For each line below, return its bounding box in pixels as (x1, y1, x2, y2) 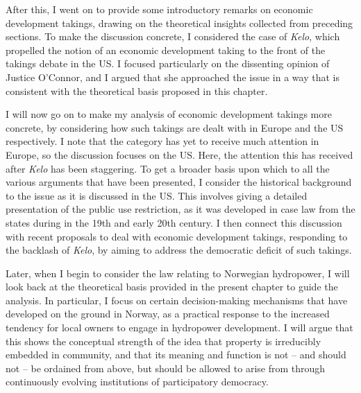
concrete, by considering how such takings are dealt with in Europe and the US (6, 120, 344, 134)
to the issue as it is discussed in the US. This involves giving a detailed (6, 188, 308, 202)
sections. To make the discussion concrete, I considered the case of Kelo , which (6, 29, 340, 44)
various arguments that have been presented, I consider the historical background (6, 175, 352, 189)
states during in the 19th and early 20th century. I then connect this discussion (6, 215, 342, 229)
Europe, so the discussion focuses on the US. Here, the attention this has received (6, 147, 353, 161)
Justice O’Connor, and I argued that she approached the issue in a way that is (6, 69, 339, 84)
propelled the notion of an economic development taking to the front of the (6, 42, 326, 57)
